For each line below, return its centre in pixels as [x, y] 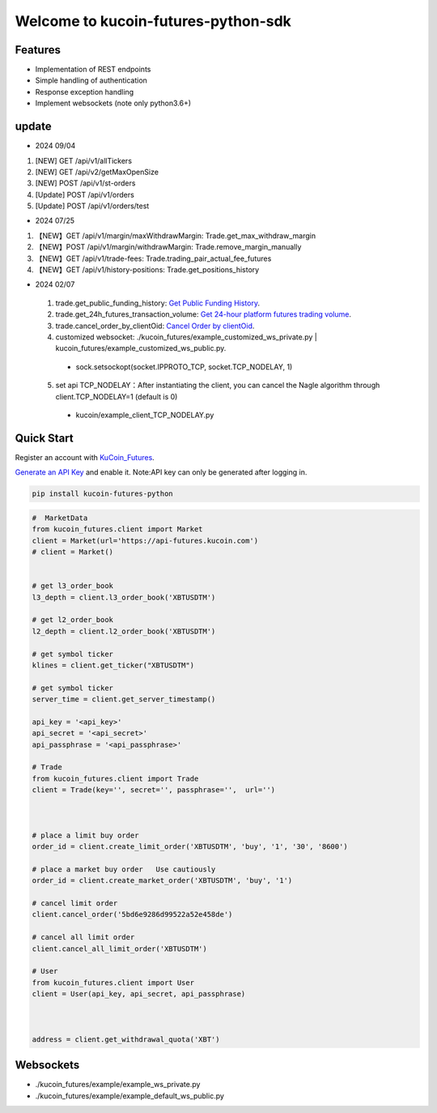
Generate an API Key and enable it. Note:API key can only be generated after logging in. [161, 472]
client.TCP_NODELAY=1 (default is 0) [117, 396]
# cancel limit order [75, 904]
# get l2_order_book [72, 620]
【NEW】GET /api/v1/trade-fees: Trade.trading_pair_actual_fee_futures [153, 258]
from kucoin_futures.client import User [113, 983]
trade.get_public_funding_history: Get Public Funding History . [158, 303]
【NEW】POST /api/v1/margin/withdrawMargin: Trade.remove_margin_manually [168, 247]
